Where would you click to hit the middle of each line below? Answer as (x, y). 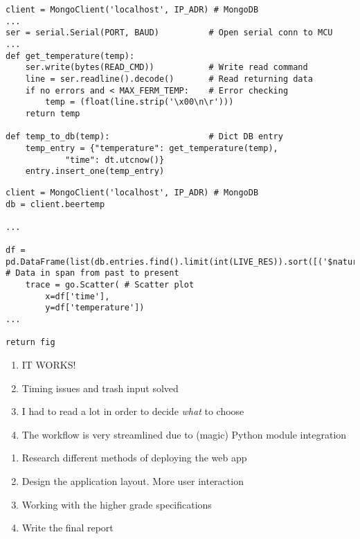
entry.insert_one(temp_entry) (95, 171)
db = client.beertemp (55, 204)
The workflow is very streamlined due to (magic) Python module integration (184, 434)
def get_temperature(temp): (70, 56)
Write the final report (67, 528)
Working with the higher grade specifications (117, 504)
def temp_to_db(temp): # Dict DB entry (144, 137)
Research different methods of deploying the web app (134, 458)
